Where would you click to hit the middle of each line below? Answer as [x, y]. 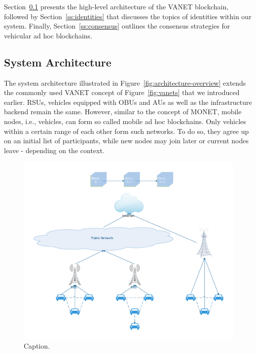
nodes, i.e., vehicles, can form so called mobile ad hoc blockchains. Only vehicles [125, 121]
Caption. [37, 346]
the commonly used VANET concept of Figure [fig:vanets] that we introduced [122, 92]
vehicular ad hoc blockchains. [48, 35]
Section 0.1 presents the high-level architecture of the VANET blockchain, [116, 6]
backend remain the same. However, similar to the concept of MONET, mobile [123, 112]
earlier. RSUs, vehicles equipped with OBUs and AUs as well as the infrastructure [128, 102]
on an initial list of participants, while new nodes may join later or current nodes [126, 141]
